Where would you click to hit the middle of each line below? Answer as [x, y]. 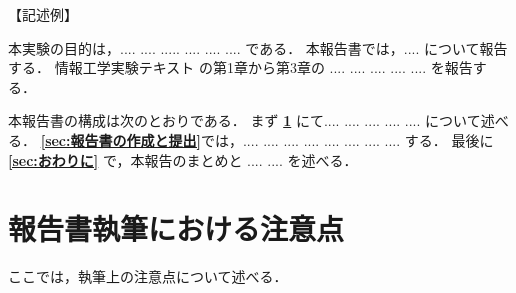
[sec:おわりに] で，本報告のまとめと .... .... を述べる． [183, 159]
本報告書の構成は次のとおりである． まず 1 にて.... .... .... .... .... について [244, 120]
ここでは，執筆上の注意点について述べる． [148, 276]
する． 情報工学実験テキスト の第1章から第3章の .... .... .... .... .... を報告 [240, 67]
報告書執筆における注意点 [176, 228]
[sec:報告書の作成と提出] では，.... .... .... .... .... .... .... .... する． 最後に [267, 139]
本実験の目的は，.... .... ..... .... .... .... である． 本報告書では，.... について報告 [258, 47]
